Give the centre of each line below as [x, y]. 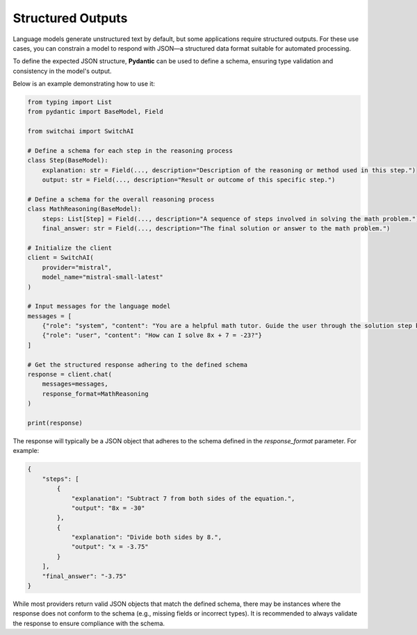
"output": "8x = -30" [108, 508]
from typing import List [70, 102]
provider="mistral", [77, 267]
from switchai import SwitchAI [81, 131]
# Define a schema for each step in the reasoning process [130, 151]
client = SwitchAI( [60, 258]
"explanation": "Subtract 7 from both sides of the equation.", [183, 498]
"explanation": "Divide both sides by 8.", [147, 537]
